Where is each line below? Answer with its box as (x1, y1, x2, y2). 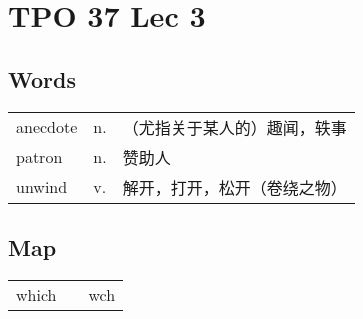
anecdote (16, 115, 78, 139)
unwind (16, 175, 68, 199)
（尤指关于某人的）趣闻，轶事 (122, 115, 347, 139)
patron (16, 145, 63, 169)
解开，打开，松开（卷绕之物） (122, 175, 347, 199)
